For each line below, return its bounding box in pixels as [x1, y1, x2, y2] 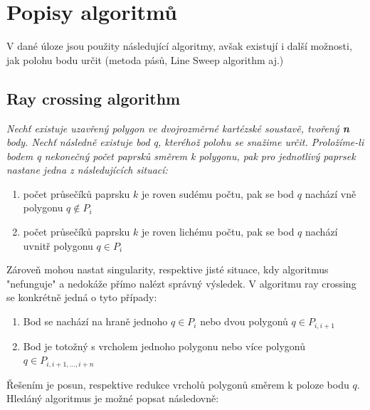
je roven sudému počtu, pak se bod [142, 186, 295, 201]
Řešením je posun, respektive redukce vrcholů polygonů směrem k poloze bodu [6, 377, 349, 391]
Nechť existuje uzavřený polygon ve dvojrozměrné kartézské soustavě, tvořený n [6, 120, 349, 135]
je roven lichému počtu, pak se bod [142, 224, 295, 239]
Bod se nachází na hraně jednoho [23, 314, 168, 329]
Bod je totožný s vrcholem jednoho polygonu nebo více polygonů [23, 338, 306, 353]
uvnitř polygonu [23, 238, 93, 253]
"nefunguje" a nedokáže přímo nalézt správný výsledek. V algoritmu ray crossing [6, 275, 356, 290]
